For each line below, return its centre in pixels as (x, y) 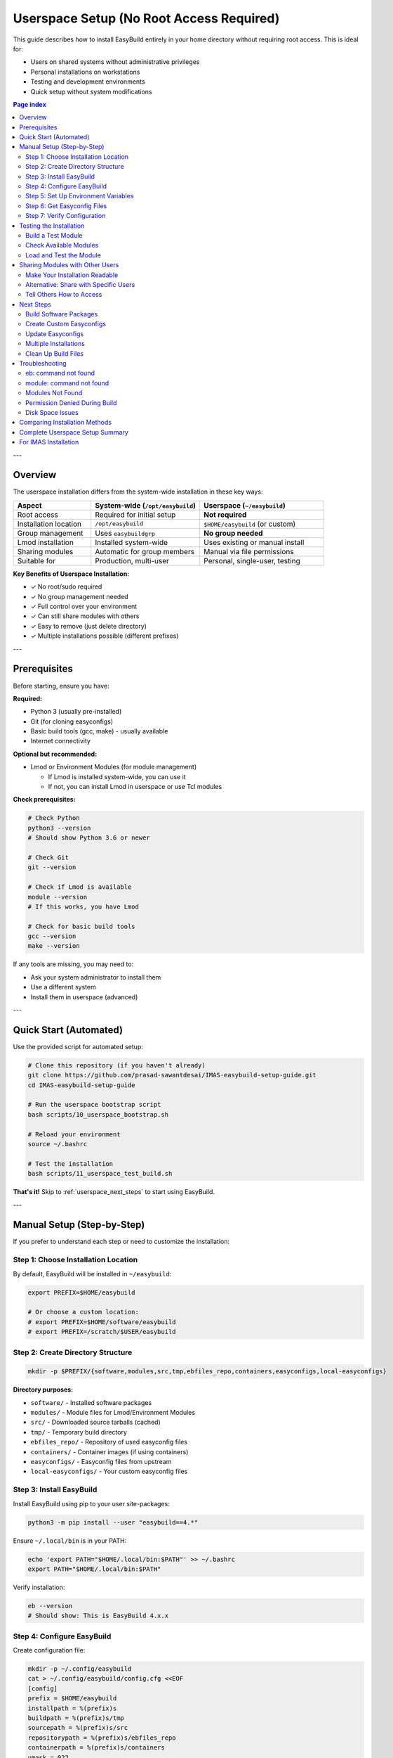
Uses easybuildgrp (125, 533)
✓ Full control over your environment (84, 607)
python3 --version (59, 828)
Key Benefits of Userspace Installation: (71, 574)
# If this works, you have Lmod (84, 906)
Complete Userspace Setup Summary (74, 432)
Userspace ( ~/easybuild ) (245, 505)
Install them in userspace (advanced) (84, 997)
